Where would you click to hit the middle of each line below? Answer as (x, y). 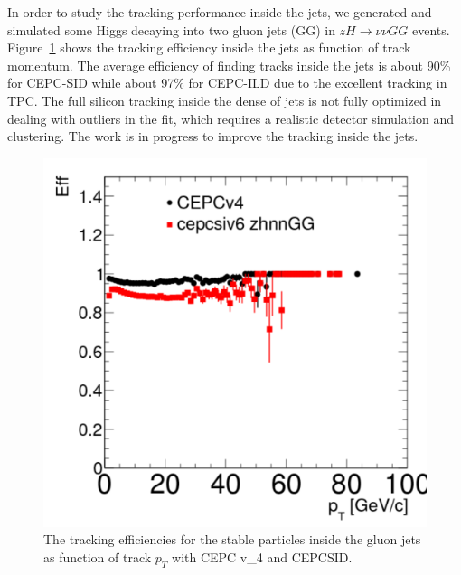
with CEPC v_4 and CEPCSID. (262, 556)
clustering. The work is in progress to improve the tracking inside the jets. (213, 136)
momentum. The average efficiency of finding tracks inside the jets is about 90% (229, 65)
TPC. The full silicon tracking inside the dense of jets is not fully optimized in (225, 100)
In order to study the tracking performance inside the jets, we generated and (220, 12)
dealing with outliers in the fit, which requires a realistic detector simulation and (231, 118)
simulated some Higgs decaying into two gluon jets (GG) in (171, 29)
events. (431, 29)
